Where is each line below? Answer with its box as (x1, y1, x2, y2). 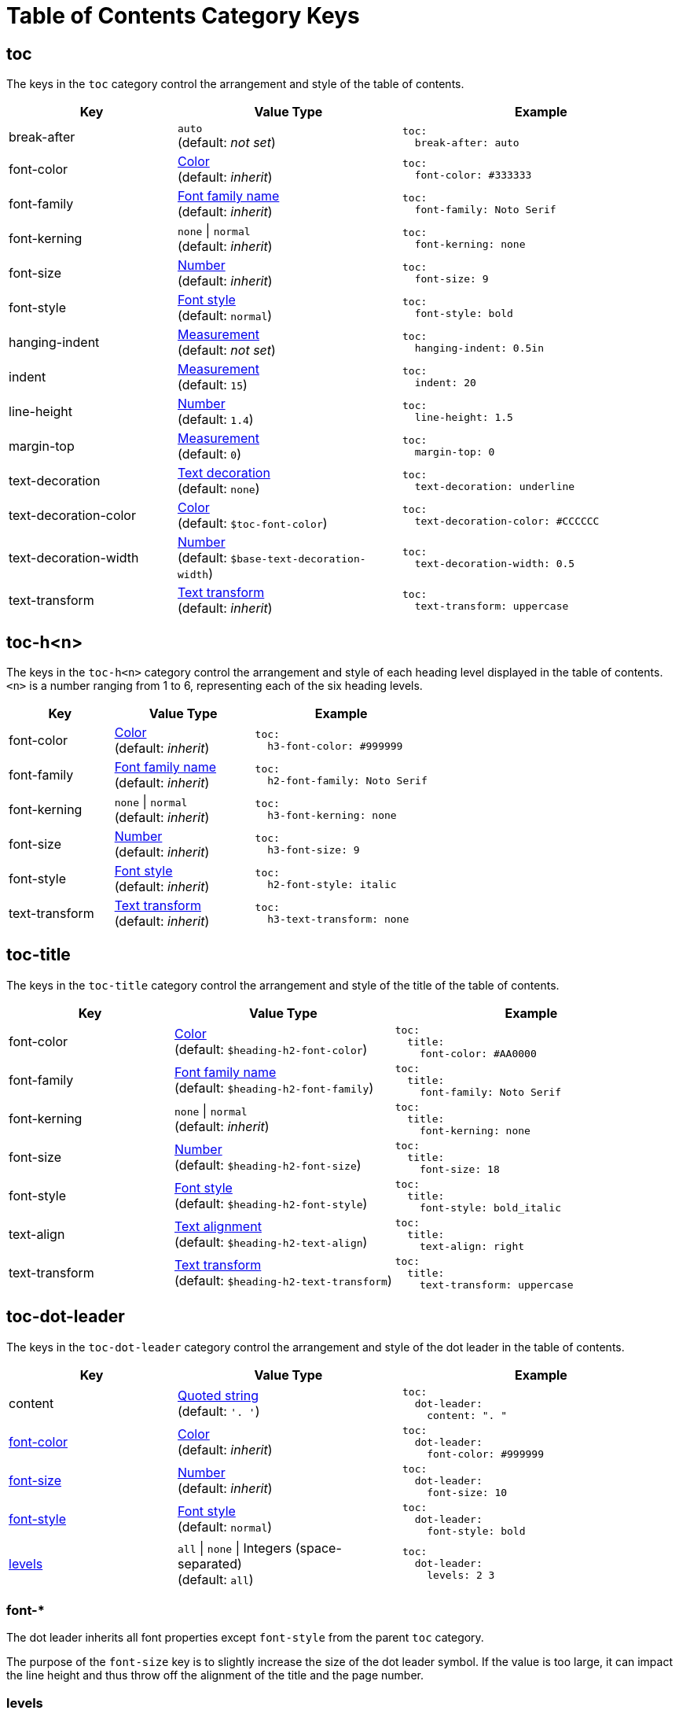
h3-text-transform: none (267, 913, 409, 926)
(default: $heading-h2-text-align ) (174, 1234, 368, 1251)
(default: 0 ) (178, 446, 242, 463)
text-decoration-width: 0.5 (414, 558, 575, 570)
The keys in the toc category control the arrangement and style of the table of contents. (6, 77, 464, 91)
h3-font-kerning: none (267, 809, 397, 822)
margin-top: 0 (414, 446, 495, 459)
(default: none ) (178, 481, 260, 497)
